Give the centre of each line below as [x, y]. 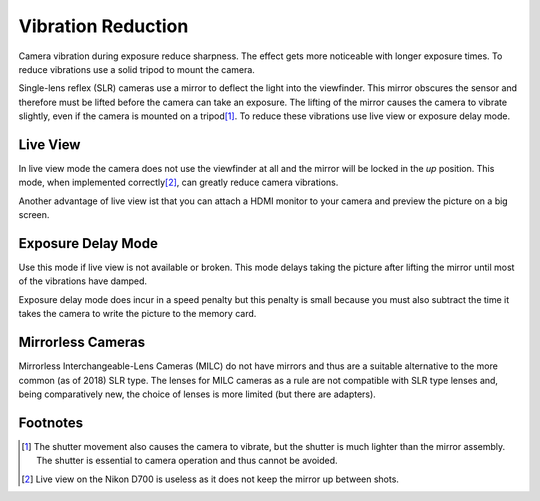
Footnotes [51, 422]
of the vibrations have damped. [83, 281]
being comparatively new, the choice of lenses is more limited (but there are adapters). [197, 394]
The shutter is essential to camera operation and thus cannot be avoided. [187, 461]
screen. [34, 215]
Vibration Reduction [103, 26]
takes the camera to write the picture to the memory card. [137, 314]
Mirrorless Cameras [82, 342]
